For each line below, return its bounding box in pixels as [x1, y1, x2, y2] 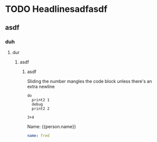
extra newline [27, 83, 55, 89]
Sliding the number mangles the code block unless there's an [27, 78, 152, 84]
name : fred [27, 133, 50, 138]
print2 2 [31, 106, 50, 111]
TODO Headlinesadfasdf [5, 3, 107, 15]
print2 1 [31, 97, 50, 102]
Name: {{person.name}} [27, 123, 76, 130]
